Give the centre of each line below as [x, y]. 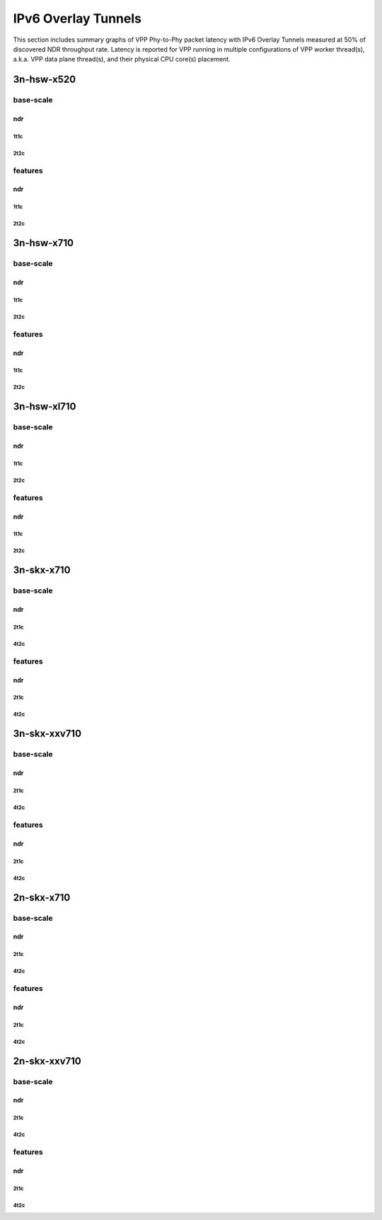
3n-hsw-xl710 [45, 407]
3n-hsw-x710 [44, 243]
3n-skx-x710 [42, 570]
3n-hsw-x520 [45, 80]
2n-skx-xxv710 [47, 1061]
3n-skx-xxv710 [47, 734]
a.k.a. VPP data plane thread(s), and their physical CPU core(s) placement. [122, 59]
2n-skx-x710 [42, 897]
